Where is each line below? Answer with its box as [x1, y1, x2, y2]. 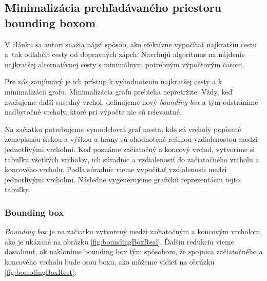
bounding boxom [5, 14, 96, 30]
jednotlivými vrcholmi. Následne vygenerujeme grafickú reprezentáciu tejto [5, 174, 240, 184]
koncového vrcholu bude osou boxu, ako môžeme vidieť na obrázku [5, 256, 215, 267]
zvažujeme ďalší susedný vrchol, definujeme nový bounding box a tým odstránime [5, 96, 258, 107]
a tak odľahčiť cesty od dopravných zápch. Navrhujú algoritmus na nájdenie [5, 49, 245, 60]
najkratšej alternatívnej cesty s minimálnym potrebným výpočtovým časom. [5, 59, 244, 69]
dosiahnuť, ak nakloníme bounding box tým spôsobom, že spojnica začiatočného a [5, 246, 263, 257]
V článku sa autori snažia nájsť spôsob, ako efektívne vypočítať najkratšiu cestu [5, 39, 257, 49]
